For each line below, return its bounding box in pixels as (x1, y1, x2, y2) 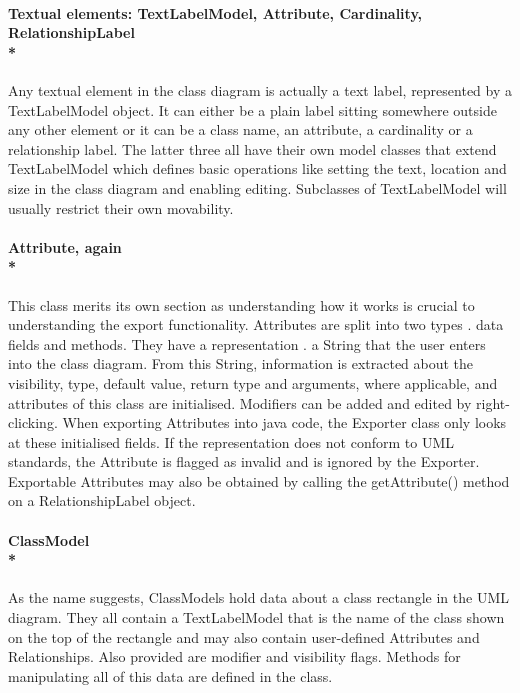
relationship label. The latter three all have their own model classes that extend (8, 138, 497, 159)
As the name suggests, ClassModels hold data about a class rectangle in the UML (8, 587, 509, 608)
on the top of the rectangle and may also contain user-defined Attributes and (8, 626, 480, 647)
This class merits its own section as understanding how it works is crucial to (8, 294, 475, 315)
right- (476, 392, 510, 413)
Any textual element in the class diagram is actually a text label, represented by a (8, 79, 512, 100)
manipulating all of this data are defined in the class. (8, 665, 333, 686)
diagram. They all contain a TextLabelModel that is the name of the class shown (8, 607, 505, 628)
